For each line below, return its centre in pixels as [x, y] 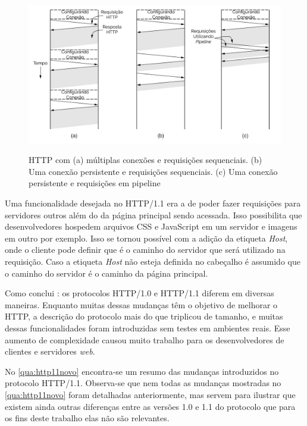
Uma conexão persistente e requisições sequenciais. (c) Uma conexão [153, 171]
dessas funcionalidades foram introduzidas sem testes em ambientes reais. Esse [148, 328]
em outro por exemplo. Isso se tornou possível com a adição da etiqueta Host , [146, 238]
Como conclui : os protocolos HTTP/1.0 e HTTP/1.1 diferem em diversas [140, 293]
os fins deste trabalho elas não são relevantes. [87, 418]
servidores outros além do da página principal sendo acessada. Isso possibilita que [153, 214]
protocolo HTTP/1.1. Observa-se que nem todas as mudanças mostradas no [143, 383]
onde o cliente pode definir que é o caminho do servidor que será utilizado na [145, 250]
